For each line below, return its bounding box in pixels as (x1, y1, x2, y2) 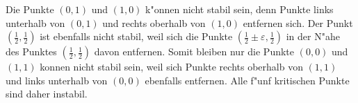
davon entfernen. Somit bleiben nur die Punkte (94, 44, 295, 59)
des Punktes (6, 44, 57, 59)
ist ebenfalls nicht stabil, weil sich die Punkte (40, 29, 233, 44)
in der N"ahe (286, 29, 340, 44)
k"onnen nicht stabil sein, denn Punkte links (145, 2, 334, 16)
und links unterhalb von (6, 73, 108, 87)
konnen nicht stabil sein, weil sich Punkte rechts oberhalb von (40, 59, 303, 74)
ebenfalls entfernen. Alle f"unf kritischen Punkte (145, 73, 350, 87)
